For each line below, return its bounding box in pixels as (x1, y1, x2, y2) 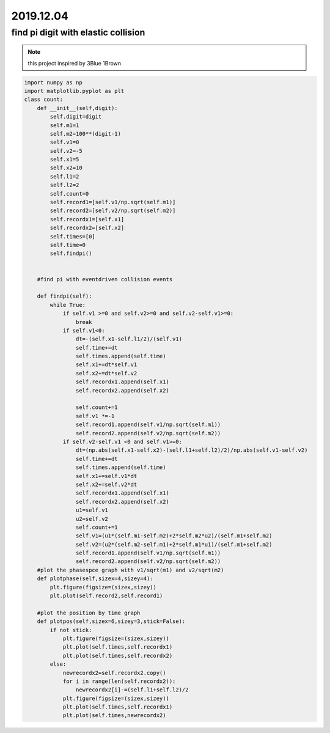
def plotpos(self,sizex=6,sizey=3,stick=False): (37, 618, 186, 625)
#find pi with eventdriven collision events (37, 276, 173, 282)
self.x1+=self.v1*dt (75, 473, 137, 479)
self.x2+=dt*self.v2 (75, 370, 137, 377)
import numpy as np (24, 79, 82, 86)
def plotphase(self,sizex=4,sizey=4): (37, 575, 153, 582)
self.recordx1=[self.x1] (50, 216, 125, 223)
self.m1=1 (50, 122, 79, 128)
